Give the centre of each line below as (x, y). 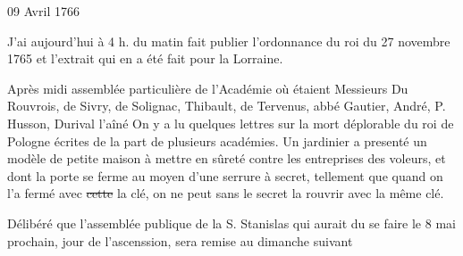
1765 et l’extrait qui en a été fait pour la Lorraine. (145, 58)
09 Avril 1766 (43, 11)
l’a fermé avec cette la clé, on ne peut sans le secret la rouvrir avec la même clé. (226, 193)
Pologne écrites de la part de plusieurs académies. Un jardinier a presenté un (217, 140)
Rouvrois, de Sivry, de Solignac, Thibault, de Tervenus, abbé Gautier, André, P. (227, 106)
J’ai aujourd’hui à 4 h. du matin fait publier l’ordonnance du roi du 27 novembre (229, 41)
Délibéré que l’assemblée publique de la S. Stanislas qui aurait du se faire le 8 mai (231, 223)
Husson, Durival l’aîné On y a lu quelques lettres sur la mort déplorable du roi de (231, 123)
